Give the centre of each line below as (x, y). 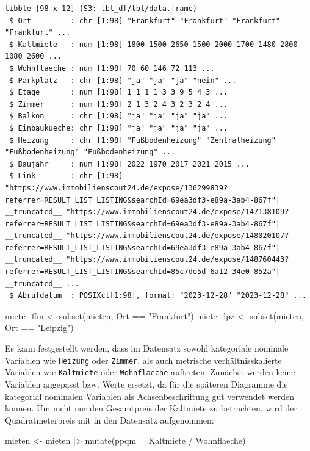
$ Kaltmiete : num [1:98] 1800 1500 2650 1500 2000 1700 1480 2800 (153, 44)
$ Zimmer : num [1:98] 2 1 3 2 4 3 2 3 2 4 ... (119, 104)
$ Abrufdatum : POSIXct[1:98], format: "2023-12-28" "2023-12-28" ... (158, 296)
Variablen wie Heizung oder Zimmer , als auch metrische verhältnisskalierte (143, 360)
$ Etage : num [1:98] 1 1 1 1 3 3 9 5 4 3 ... (119, 92)
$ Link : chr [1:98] (66, 176)
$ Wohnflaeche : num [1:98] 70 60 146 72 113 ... (112, 68)
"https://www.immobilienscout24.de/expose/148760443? (178, 260)
